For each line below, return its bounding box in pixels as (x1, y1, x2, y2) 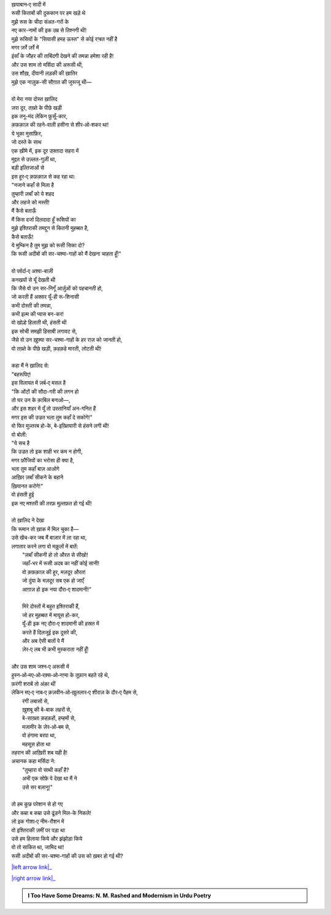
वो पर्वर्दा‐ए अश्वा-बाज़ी (11, 267, 53, 275)
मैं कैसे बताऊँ (11, 207, 37, 214)
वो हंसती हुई (11, 491, 34, 498)
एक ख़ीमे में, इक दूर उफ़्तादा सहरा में (11, 147, 79, 154)
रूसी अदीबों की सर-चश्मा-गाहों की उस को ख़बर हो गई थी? (11, 852, 124, 860)
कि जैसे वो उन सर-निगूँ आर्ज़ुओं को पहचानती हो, (11, 285, 104, 292)
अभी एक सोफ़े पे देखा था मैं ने (22, 775, 77, 782)
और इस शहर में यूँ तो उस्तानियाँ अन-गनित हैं (11, 405, 96, 412)
